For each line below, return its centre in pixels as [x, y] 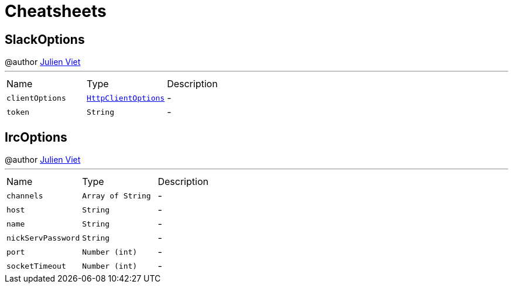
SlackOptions [45, 39]
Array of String [117, 196]
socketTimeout [36, 266]
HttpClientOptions [126, 98]
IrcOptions [36, 137]
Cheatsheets [56, 11]
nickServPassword [43, 238]
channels [25, 196]
